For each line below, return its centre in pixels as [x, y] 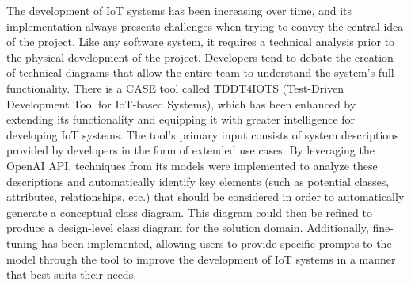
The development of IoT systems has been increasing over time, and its [179, 10]
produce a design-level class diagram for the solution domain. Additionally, [188, 228]
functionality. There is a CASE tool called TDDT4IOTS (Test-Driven [175, 87]
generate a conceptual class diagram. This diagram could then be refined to [189, 212]
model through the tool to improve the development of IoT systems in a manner [201, 258]
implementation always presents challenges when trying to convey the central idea [205, 26]
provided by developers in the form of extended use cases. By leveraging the [190, 150]
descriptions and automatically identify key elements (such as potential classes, [198, 181]
